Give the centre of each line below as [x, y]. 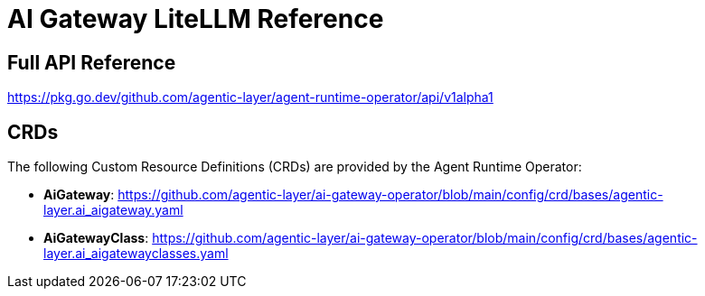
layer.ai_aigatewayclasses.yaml [136, 254]
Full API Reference [92, 62]
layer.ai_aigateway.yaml [113, 210]
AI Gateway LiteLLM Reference [196, 19]
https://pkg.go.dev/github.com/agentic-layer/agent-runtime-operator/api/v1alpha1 [250, 97]
